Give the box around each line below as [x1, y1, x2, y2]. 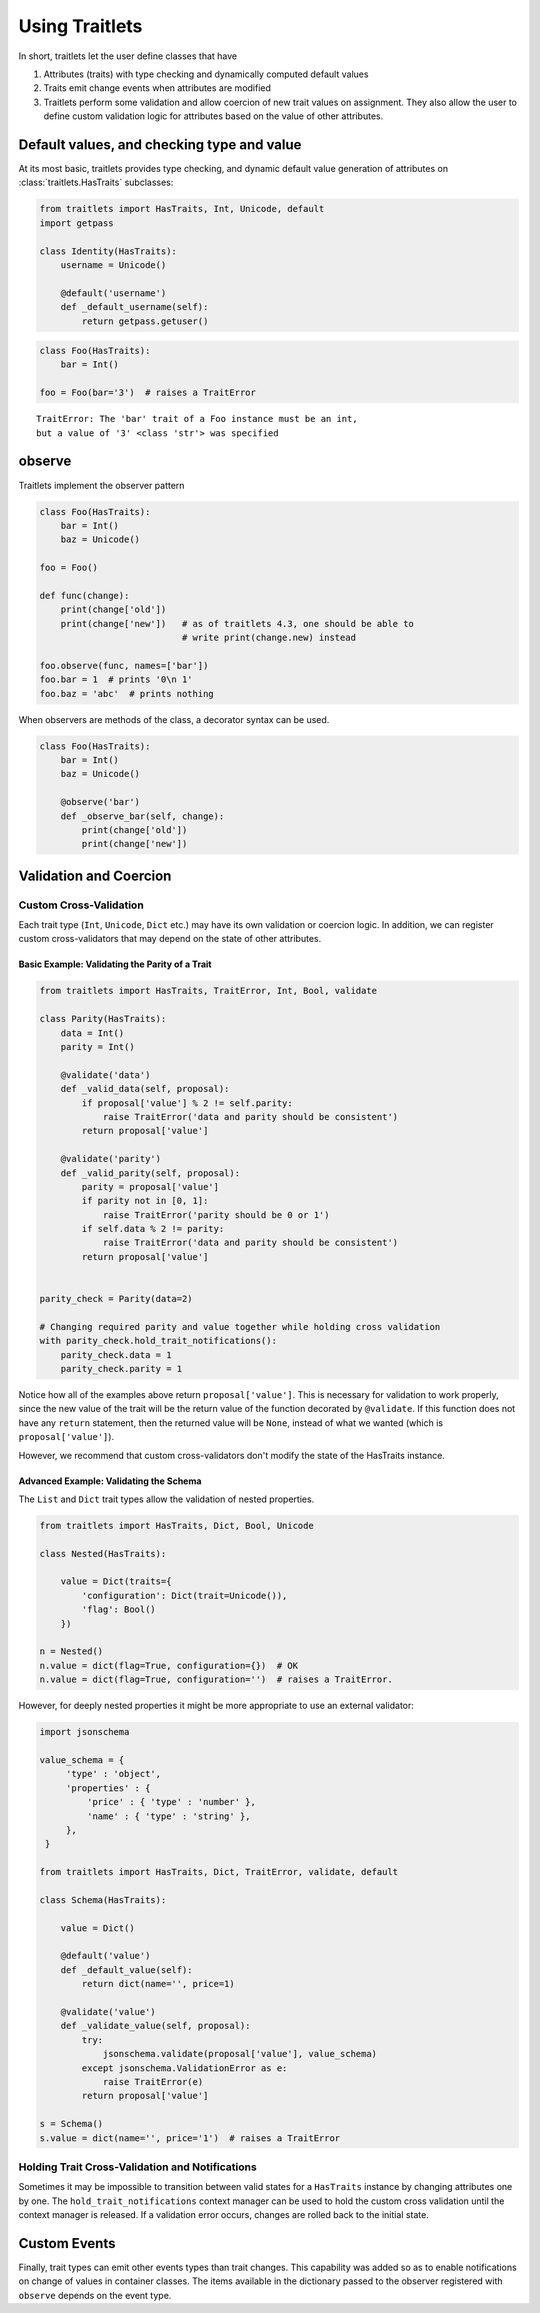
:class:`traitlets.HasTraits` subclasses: [18, 176, 174, 189]
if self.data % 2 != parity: [81, 1223, 225, 1235]
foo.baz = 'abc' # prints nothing [39, 688, 214, 699]
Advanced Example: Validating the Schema [18, 1475, 202, 1487]
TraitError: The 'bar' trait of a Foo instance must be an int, [36, 413, 359, 425]
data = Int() [60, 1027, 125, 1039]
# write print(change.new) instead [181, 632, 357, 644]
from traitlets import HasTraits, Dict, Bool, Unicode [39, 1520, 314, 1531]
